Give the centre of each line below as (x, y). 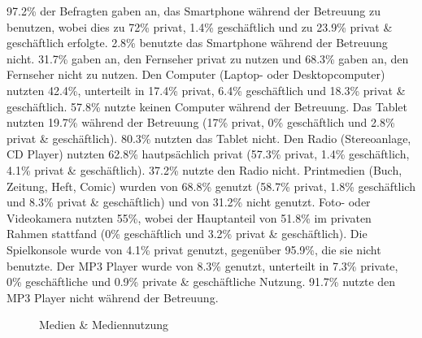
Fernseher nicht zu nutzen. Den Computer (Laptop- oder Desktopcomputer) (196, 74)
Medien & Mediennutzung (104, 325)
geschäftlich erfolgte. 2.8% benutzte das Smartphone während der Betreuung (197, 43)
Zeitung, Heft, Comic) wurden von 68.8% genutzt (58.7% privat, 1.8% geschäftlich (211, 186)
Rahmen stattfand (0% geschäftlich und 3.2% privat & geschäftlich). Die (187, 234)
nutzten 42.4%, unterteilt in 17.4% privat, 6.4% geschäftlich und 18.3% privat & (206, 90)
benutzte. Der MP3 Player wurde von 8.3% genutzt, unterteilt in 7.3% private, (202, 265)
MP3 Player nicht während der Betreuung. (113, 297)
